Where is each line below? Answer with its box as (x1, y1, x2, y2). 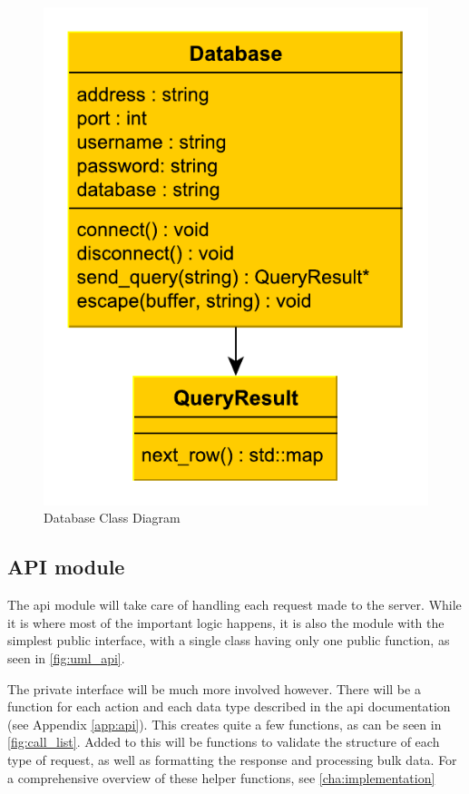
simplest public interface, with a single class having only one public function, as (7, 631, 450, 650)
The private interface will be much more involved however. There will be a (7, 679, 421, 698)
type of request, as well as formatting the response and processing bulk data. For (7, 750, 457, 769)
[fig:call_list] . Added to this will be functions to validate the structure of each (7, 732, 440, 751)
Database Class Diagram (44, 508, 181, 527)
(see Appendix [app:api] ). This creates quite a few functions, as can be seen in (7, 714, 442, 733)
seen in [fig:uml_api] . (7, 648, 125, 667)
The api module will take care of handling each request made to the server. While (7, 595, 462, 614)
